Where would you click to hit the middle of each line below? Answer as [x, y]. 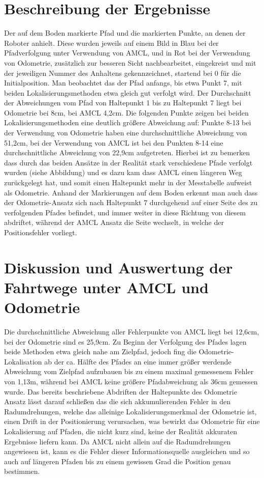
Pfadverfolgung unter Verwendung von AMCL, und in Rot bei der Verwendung [127, 53]
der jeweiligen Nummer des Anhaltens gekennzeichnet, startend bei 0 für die [123, 73]
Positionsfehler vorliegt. [41, 232]
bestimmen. [22, 471]
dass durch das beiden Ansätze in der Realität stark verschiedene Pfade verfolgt [128, 162]
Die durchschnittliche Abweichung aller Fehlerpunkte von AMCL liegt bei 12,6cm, [132, 332]
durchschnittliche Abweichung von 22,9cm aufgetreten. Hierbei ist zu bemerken [127, 152]
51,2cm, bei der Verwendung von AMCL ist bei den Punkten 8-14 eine [114, 142]
